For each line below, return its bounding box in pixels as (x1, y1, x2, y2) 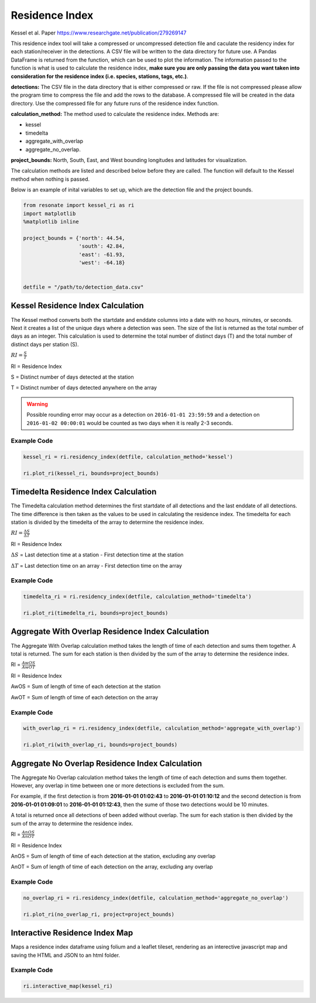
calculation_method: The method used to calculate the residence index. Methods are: (11, 111, 219, 118)
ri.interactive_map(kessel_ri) (23, 983, 114, 990)
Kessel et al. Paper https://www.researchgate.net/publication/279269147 (11, 29, 187, 36)
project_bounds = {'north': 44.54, (23, 235, 125, 241)
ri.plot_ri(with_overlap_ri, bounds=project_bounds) (23, 741, 178, 748)
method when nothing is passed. (11, 176, 90, 183)
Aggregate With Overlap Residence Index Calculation (11, 627, 209, 637)
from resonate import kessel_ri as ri (23, 202, 135, 209)
